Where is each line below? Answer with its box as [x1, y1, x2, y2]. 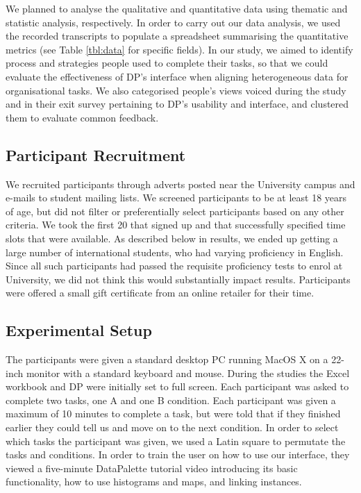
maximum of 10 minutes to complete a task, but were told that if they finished [6, 406, 341, 421]
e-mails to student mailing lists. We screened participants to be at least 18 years [6, 190, 347, 205]
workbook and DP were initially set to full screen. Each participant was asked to [6, 379, 349, 394]
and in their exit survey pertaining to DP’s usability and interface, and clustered [6, 97, 349, 111]
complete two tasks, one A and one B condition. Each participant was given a [6, 392, 336, 407]
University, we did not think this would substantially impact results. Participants [6, 271, 351, 286]
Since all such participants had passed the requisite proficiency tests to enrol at [6, 258, 343, 273]
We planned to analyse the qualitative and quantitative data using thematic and [6, 1, 348, 15]
